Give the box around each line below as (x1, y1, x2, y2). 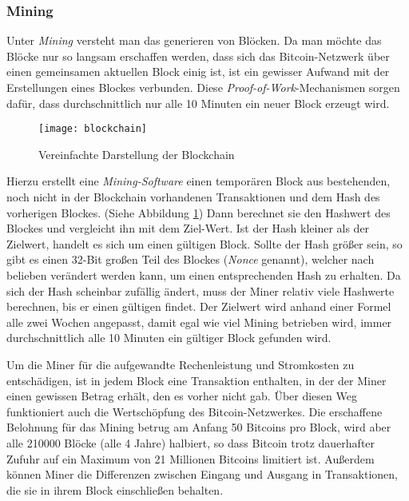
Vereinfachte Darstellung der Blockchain (38, 145, 235, 162)
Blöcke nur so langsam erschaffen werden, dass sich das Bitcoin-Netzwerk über (6, 47, 390, 64)
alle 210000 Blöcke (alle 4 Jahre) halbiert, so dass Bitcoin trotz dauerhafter (6, 434, 375, 451)
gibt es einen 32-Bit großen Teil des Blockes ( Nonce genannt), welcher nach (6, 251, 375, 268)
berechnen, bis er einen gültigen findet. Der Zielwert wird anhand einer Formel (6, 298, 391, 315)
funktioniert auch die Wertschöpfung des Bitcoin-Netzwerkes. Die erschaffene (6, 403, 383, 419)
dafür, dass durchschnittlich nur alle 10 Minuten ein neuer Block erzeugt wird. (6, 94, 390, 111)
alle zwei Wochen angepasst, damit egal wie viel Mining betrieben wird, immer (6, 313, 392, 330)
